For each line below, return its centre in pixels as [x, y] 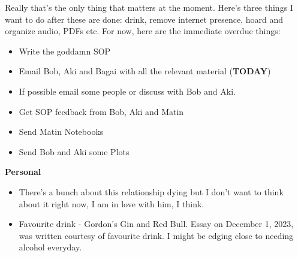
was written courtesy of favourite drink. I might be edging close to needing [156, 235]
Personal [23, 172]
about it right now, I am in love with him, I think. [112, 203]
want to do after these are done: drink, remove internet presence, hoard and [144, 19]
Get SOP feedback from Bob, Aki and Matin [101, 111]
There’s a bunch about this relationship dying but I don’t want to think [151, 191]
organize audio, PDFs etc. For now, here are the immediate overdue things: [143, 31]
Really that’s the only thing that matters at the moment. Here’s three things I [149, 7]
